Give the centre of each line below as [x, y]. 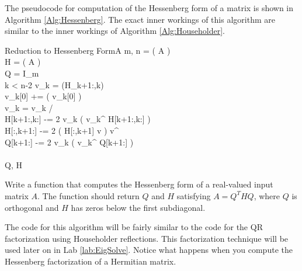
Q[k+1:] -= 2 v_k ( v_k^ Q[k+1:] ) [69, 142]
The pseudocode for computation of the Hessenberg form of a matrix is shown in [149, 8]
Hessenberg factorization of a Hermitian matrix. [91, 261]
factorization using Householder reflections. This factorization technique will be [147, 238]
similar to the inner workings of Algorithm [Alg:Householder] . [115, 31]
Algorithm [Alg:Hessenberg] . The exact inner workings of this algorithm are [140, 19]
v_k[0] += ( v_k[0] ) [43, 96]
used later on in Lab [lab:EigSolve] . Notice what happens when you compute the [149, 250]
